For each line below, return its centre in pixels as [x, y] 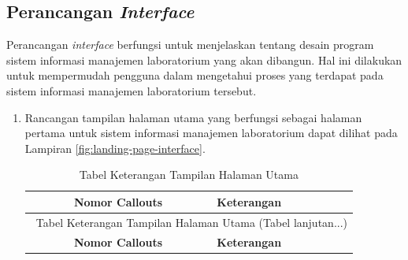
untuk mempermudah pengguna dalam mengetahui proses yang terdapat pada [195, 75]
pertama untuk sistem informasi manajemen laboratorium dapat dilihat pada [211, 133]
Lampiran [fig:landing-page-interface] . [115, 148]
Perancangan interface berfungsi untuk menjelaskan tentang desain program [190, 45]
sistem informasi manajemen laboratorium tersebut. [132, 90]
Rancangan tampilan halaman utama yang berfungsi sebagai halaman [193, 117]
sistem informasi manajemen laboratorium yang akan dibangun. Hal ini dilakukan [204, 59]
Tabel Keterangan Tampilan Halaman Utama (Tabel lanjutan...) [192, 222]
